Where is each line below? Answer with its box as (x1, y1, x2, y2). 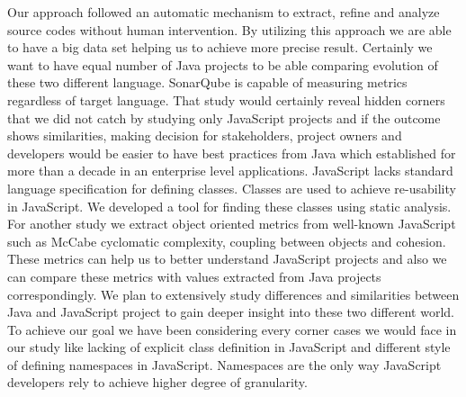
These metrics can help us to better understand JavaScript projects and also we (7, 249, 447, 268)
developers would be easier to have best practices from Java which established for (7, 143, 456, 162)
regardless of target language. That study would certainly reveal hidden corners (7, 90, 445, 109)
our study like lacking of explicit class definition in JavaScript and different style (7, 338, 451, 356)
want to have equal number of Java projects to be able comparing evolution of (7, 55, 438, 74)
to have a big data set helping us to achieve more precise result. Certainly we (7, 38, 433, 57)
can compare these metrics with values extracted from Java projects (7, 266, 381, 285)
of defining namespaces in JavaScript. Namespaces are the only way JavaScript (7, 355, 442, 374)
